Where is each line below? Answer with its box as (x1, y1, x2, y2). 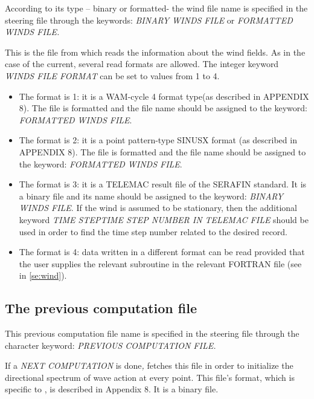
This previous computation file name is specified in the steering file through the (5, 327, 300, 340)
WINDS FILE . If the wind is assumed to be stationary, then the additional (19, 201, 297, 214)
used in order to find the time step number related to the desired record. (19, 225, 288, 238)
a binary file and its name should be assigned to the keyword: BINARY (19, 189, 283, 202)
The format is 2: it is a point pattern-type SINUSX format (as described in (19, 134, 297, 146)
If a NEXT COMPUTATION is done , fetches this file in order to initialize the (5, 359, 293, 372)
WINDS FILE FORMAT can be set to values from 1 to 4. (5, 69, 220, 82)
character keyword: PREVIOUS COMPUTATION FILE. (5, 339, 216, 351)
